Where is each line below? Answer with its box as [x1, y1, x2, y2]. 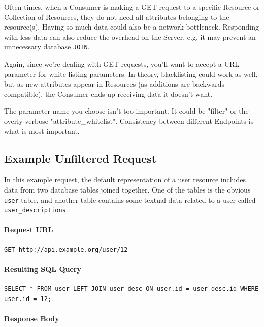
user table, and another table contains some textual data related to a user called [4, 194, 256, 205]
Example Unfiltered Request [4, 150, 157, 166]
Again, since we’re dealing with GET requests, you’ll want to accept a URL [4, 59, 239, 69]
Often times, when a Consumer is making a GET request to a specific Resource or [4, 2, 260, 12]
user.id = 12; [4, 295, 52, 303]
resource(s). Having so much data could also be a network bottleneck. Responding [4, 21, 259, 32]
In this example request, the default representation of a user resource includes [4, 174, 246, 185]
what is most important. [4, 125, 80, 136]
